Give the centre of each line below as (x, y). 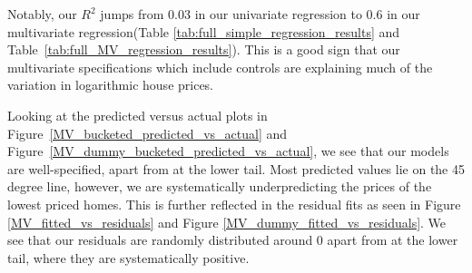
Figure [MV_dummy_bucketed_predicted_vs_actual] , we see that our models (228, 151)
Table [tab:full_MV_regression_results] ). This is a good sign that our (204, 49)
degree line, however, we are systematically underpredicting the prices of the (220, 186)
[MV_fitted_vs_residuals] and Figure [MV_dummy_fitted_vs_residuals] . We (227, 222)
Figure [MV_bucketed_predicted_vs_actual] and (147, 133)
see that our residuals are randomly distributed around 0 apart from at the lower (233, 240)
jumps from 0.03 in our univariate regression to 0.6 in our (260, 14)
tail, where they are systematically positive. (128, 257)
